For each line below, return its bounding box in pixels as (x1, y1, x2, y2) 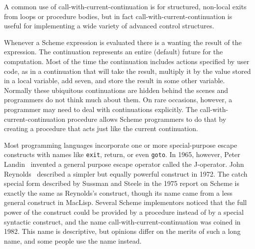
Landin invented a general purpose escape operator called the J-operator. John (4, 158, 244, 169)
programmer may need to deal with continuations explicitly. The (4, 104, 198, 114)
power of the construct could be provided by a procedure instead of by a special (4, 206, 244, 217)
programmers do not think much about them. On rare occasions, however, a (4, 94, 232, 105)
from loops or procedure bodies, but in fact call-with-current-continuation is (4, 11, 232, 21)
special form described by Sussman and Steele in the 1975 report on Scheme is (4, 178, 240, 188)
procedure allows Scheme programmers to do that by (67, 113, 227, 124)
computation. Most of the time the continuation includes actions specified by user (4, 56, 250, 66)
